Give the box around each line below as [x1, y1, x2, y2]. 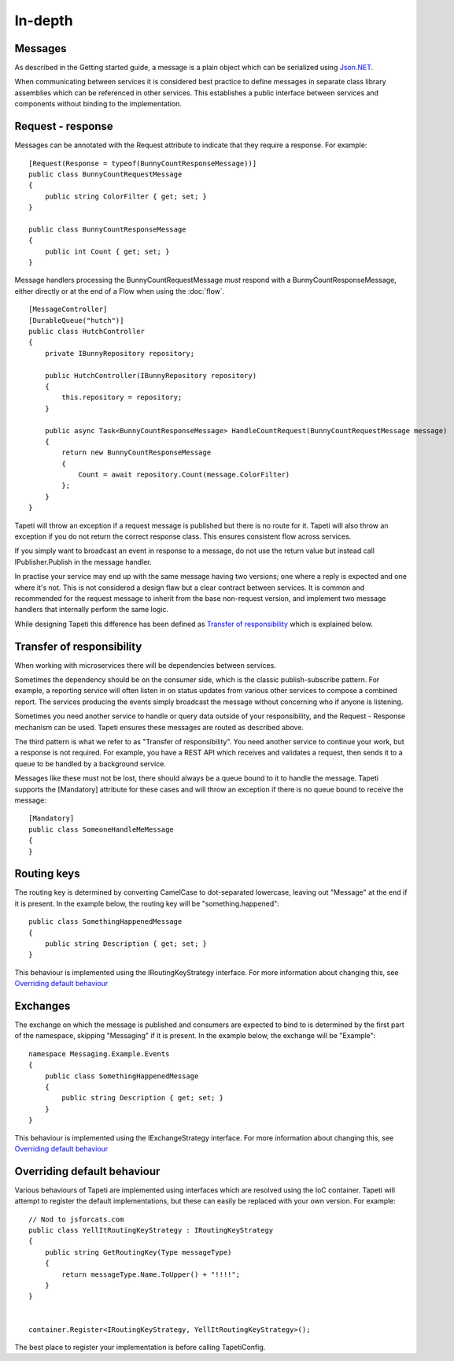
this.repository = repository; [61, 393, 183, 402]
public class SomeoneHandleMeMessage [28, 825, 175, 834]
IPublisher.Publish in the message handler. [14, 557, 153, 566]
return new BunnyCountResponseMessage [61, 448, 212, 457]
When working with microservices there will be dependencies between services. [14, 660, 277, 669]
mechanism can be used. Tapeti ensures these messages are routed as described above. [14, 722, 305, 732]
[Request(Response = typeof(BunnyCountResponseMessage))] [28, 158, 257, 168]
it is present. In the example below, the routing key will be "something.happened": [14, 899, 279, 908]
